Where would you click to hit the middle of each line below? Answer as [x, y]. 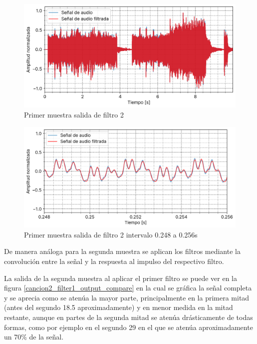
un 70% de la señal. [34, 337]
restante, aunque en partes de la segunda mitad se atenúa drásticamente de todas [128, 317]
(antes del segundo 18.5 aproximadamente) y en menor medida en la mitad [119, 307]
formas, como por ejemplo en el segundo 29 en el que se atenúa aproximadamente [128, 327]
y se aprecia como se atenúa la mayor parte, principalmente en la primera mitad [127, 297]
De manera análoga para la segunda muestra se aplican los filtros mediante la [122, 251]
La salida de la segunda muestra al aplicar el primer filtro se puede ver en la [121, 278]
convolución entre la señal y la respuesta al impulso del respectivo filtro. [114, 261]
